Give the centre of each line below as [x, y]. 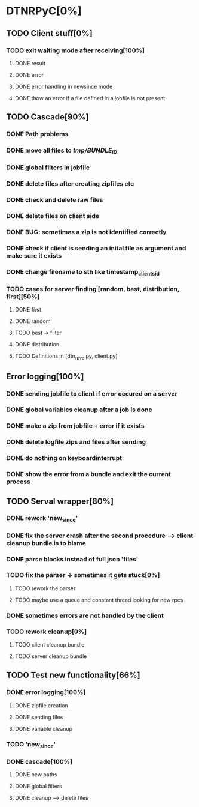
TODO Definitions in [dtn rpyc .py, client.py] [66, 357]
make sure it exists [34, 255]
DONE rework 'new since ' [42, 519]
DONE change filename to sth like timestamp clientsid [83, 272]
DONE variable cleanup [44, 728]
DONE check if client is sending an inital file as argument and [96, 248]
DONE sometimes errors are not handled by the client [85, 615]
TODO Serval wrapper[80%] [60, 501]
